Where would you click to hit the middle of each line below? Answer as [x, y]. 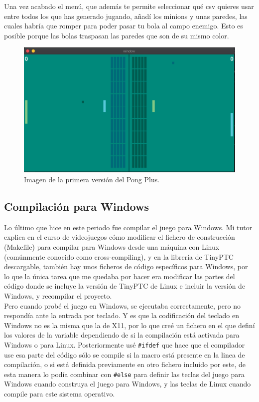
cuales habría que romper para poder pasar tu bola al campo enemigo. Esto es [124, 26]
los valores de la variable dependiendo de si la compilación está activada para [122, 335]
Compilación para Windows [76, 206]
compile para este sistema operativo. [60, 393]
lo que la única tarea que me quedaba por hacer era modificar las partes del [120, 276]
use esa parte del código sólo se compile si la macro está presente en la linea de [125, 354]
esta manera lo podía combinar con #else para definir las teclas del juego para [124, 374]
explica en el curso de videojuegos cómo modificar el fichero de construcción [120, 237]
